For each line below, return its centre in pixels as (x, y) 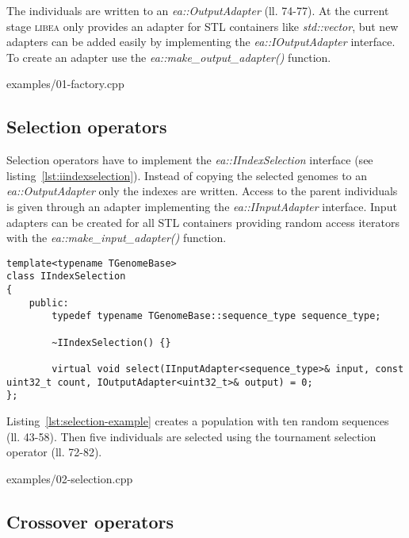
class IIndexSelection (66, 277)
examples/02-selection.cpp (70, 478)
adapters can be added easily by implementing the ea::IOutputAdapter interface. (201, 42)
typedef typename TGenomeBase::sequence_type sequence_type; (216, 316)
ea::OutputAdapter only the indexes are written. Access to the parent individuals (202, 191)
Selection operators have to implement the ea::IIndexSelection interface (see (190, 160)
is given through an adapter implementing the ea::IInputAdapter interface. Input (202, 206)
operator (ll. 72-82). (54, 452)
